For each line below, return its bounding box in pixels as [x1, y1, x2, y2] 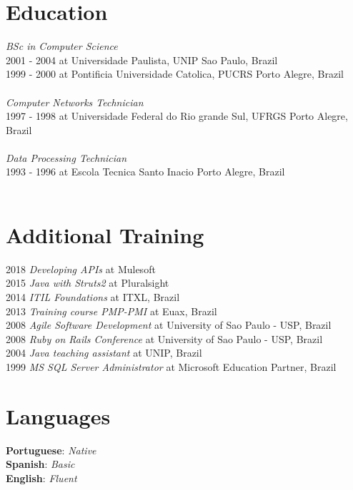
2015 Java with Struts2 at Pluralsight [6, 275, 169, 290]
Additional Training [6, 220, 204, 249]
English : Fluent [6, 470, 77, 485]
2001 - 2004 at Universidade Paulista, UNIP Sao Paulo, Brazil [6, 52, 278, 67]
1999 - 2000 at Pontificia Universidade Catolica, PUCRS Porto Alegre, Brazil [6, 66, 344, 81]
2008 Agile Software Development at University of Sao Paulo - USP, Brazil [6, 317, 332, 332]
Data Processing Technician [6, 150, 127, 165]
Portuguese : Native [6, 442, 96, 457]
